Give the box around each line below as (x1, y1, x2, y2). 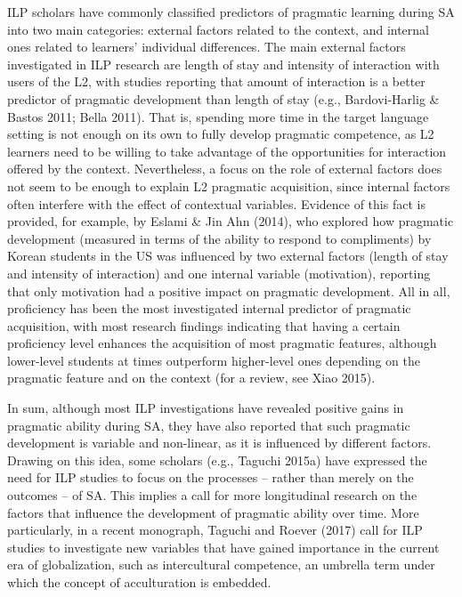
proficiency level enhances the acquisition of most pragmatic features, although (7, 334, 437, 352)
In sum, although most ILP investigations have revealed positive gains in (7, 399, 404, 417)
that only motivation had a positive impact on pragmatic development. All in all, (7, 281, 450, 300)
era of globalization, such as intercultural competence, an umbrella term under (7, 555, 435, 574)
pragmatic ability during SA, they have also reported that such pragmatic (7, 415, 410, 434)
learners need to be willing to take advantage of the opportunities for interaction (7, 141, 447, 160)
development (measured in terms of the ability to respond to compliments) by (7, 229, 432, 247)
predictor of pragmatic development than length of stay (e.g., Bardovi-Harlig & (7, 89, 440, 108)
